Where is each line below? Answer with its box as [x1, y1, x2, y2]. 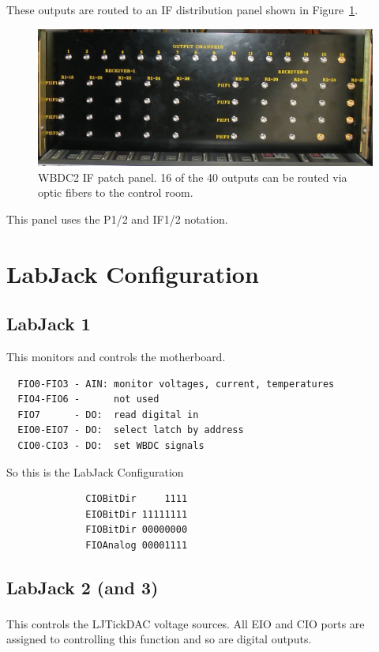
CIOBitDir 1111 [85, 493, 188, 505]
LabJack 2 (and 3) [6, 575, 159, 599]
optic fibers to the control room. [38, 184, 193, 201]
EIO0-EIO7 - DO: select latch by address [17, 424, 244, 436]
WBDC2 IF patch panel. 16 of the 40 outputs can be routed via [38, 168, 347, 185]
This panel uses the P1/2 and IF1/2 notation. [6, 210, 228, 227]
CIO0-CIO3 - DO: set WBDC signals [17, 440, 205, 451]
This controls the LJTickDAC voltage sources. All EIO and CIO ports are [6, 615, 365, 631]
